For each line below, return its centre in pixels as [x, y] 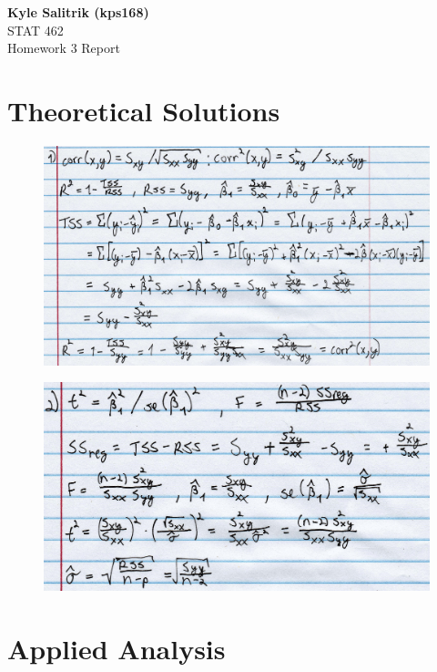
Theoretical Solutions [144, 110]
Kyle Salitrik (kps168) [78, 12]
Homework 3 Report [64, 48]
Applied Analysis [117, 649]
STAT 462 [36, 30]
